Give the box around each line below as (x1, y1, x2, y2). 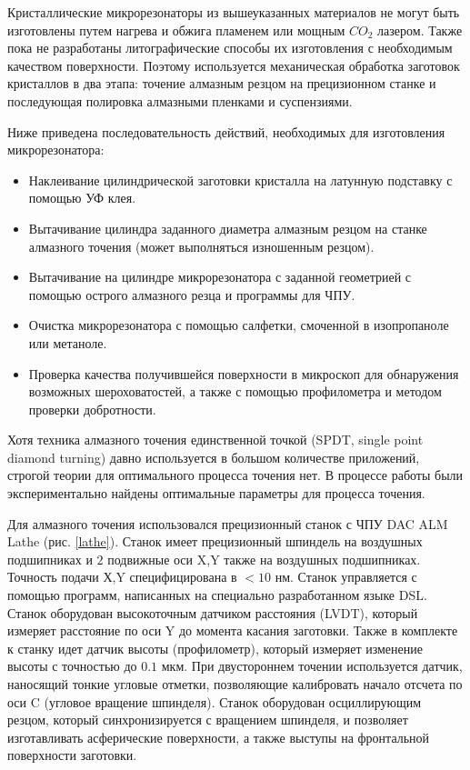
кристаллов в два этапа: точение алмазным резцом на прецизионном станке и (7, 74, 436, 93)
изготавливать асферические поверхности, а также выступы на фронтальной (7, 727, 430, 746)
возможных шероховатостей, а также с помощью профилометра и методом (28, 382, 442, 401)
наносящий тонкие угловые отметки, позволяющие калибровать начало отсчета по (7, 675, 463, 693)
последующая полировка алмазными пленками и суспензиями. (7, 91, 353, 110)
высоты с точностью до (7, 656, 137, 675)
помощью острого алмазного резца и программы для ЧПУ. (28, 285, 355, 304)
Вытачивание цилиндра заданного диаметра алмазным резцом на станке (28, 218, 427, 237)
